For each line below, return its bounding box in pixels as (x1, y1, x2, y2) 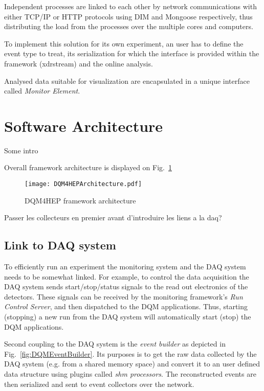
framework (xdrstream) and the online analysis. (4, 58, 153, 68)
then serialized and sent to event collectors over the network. (4, 378, 194, 389)
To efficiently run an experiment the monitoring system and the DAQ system (4, 261, 246, 272)
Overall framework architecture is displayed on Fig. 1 (4, 162, 172, 173)
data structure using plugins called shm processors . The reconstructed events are (4, 369, 256, 379)
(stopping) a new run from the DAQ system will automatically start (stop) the (4, 311, 251, 322)
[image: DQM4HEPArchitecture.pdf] (25, 180, 142, 188)
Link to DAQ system (4, 237, 116, 253)
